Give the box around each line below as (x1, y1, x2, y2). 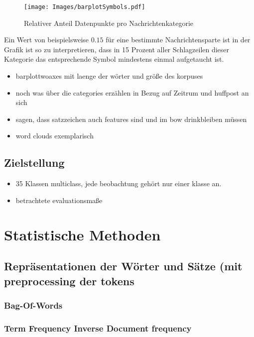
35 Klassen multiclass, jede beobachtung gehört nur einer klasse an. (15, 178, 222, 189)
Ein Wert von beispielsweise (4, 34, 89, 45)
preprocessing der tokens (4, 273, 134, 288)
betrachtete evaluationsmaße (15, 195, 103, 205)
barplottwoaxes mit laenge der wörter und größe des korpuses (15, 71, 203, 81)
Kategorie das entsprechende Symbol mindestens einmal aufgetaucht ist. (4, 54, 224, 64)
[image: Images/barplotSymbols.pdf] (24, 3, 145, 10)
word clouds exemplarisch (15, 130, 94, 141)
